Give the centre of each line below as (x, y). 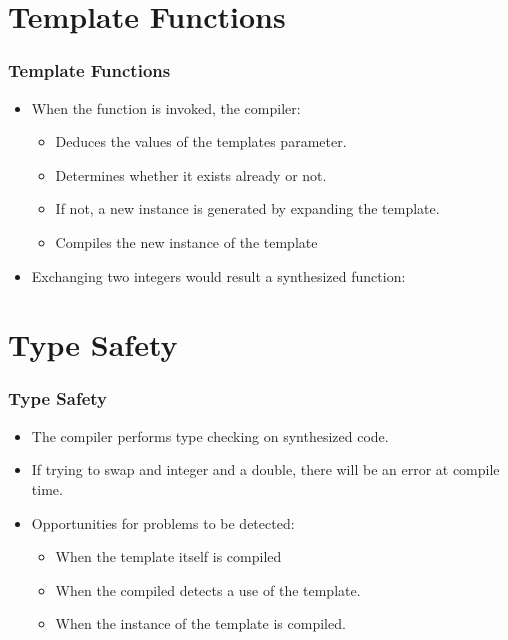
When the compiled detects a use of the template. (208, 589)
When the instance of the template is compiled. (200, 623)
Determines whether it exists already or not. (191, 174)
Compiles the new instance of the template (186, 241)
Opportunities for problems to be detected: (163, 522)
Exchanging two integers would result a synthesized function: (218, 275)
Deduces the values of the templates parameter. (201, 141)
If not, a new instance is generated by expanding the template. (247, 208)
